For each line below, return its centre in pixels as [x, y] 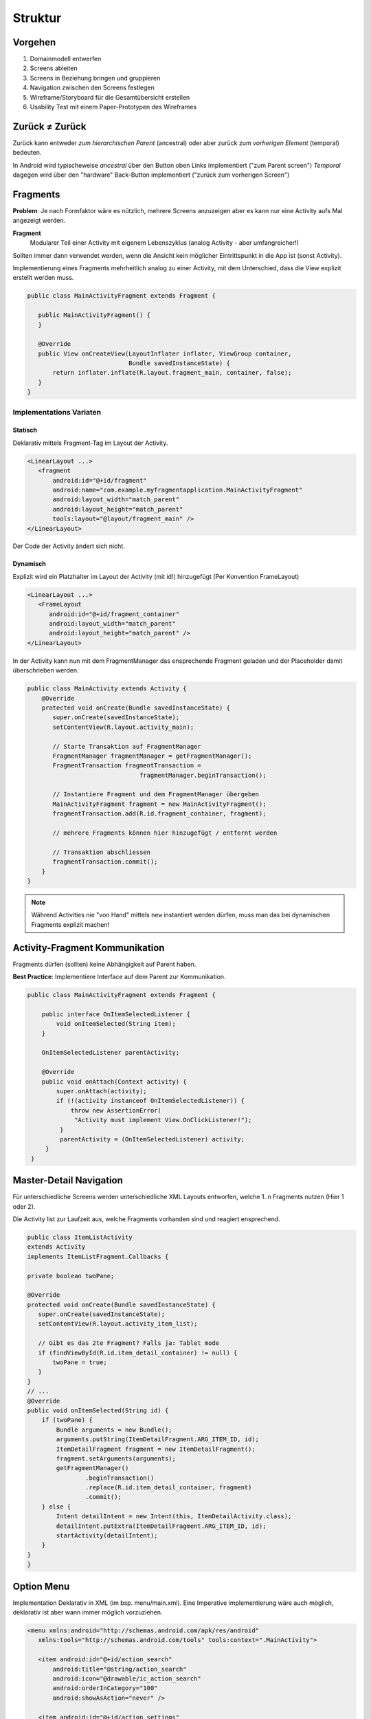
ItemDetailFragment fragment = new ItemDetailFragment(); [156, 1449]
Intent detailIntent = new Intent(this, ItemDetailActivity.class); [174, 1517]
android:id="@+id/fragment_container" [114, 614]
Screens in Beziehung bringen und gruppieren [95, 78]
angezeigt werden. [39, 221]
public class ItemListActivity [80, 1237]
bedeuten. [27, 153]
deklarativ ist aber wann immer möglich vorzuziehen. [88, 1612]
